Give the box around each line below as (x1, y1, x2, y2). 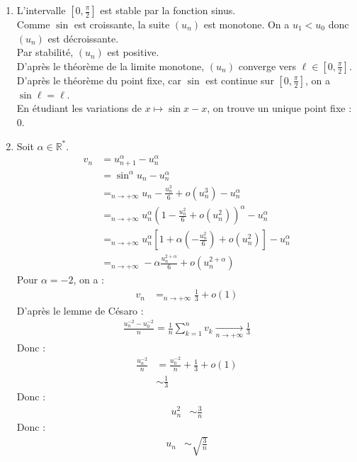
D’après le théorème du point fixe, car (16, 72, 181, 87)
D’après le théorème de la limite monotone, (16, 58, 205, 73)
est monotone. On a (203, 17, 290, 31)
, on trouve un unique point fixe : (207, 101, 352, 115)
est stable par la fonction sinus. (100, 3, 236, 17)
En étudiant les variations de (16, 101, 142, 115)
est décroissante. (47, 30, 119, 45)
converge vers (238, 58, 297, 73)
